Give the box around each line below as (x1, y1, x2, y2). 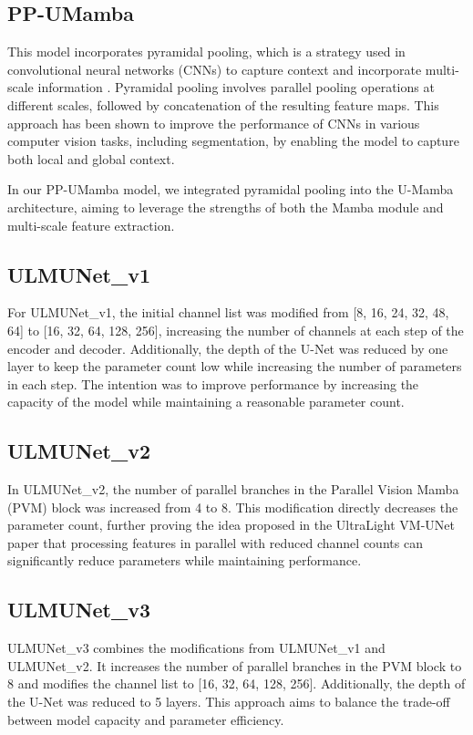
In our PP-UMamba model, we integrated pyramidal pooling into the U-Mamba (7, 180, 454, 199)
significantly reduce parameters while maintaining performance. (7, 551, 362, 570)
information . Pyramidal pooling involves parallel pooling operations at (37, 78, 435, 97)
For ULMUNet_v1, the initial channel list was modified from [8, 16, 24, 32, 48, (7, 303, 449, 322)
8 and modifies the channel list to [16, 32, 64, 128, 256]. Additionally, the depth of (7, 674, 466, 693)
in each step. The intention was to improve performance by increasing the (7, 374, 419, 393)
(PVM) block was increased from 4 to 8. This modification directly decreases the (7, 497, 458, 516)
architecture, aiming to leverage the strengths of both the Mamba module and (7, 197, 444, 216)
